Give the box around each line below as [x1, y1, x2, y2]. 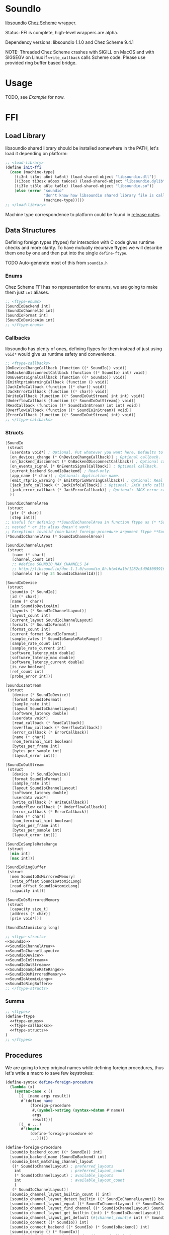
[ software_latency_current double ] [10, 660, 84, 665]
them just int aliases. [5, 289, 49, 295]
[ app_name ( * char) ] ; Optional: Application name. [10, 473, 121, 479]
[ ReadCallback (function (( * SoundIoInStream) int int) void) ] [5, 403, 141, 408]
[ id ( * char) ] [10, 594, 39, 600]
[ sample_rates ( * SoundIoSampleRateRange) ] [10, 636, 102, 641]
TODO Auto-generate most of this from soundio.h [5, 260, 108, 266]
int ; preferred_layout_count [14, 1168, 125, 1174]
